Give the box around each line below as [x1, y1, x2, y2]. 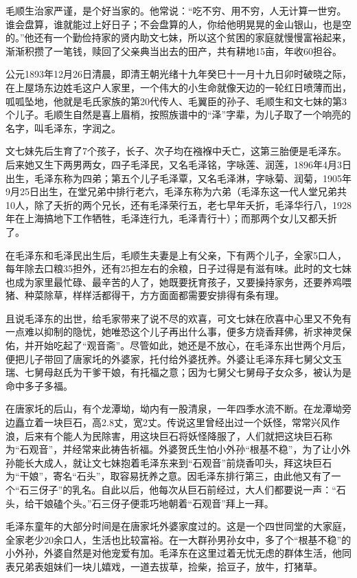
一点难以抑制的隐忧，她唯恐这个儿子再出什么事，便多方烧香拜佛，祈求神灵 [5, 324, 342, 339]
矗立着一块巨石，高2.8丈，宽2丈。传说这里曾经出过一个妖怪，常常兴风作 [14, 415, 340, 430]
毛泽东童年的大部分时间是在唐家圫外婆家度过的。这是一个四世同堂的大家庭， [5, 519, 352, 533]
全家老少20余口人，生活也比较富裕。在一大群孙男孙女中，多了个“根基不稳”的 [5, 532, 352, 546]
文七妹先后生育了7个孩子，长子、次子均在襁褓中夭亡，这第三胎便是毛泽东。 [5, 144, 347, 158]
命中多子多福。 [5, 378, 73, 392]
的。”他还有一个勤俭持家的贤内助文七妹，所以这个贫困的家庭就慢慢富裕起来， [5, 30, 352, 45]
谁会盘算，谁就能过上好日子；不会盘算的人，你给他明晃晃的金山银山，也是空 [5, 16, 352, 31]
